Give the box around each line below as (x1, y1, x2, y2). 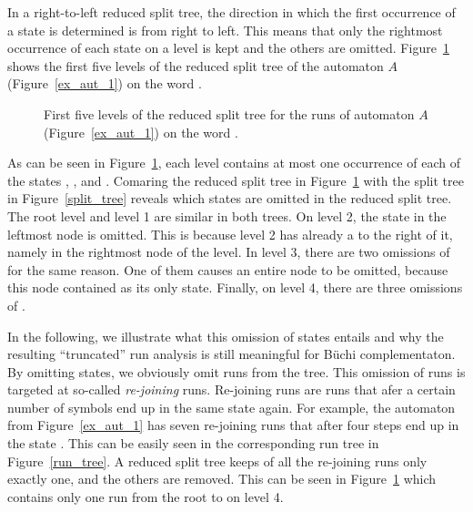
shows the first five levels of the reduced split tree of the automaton (7, 56, 384, 75)
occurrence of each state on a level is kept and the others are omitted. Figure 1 (7, 38, 449, 57)
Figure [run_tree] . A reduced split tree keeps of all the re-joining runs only (7, 451, 428, 470)
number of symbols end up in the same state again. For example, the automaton (7, 397, 456, 416)
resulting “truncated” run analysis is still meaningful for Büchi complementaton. (7, 344, 456, 364)
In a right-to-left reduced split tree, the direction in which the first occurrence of (7, 3, 456, 21)
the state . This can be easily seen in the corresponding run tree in (7, 434, 379, 453)
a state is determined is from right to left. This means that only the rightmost (7, 20, 443, 39)
